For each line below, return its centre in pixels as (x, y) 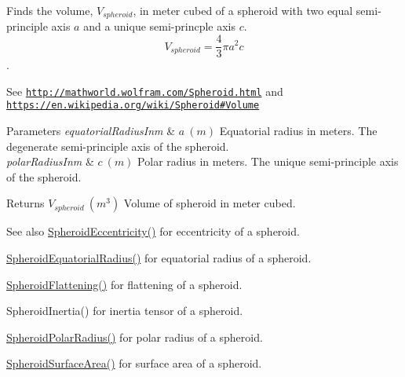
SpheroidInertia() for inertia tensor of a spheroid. (125, 311)
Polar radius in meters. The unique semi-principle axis (268, 161)
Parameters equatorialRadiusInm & (91, 131)
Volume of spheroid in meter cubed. (210, 203)
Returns (26, 203)
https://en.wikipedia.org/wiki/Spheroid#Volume (133, 106)
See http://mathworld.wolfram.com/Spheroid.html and (145, 91)
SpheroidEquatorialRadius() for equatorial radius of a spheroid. (159, 257)
